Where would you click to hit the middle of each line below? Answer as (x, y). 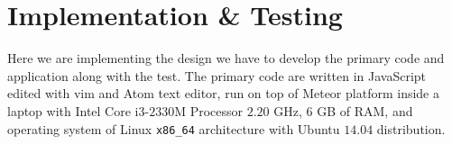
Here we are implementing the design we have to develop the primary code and (226, 58)
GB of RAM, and (365, 110)
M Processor (209, 110)
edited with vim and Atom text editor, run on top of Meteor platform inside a (223, 93)
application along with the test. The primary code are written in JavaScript (217, 75)
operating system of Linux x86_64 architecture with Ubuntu (174, 128)
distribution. (411, 128)
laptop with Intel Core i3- (78, 110)
